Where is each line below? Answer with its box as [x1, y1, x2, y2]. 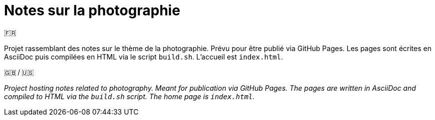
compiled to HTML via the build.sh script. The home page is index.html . [4, 92, 255, 101]
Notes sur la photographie [4, 2, 180, 19]
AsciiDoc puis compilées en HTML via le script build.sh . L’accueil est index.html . [4, 52, 283, 61]
